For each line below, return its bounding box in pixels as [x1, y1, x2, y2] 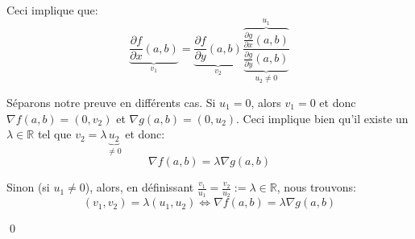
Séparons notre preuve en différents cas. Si [6, 94, 216, 110]
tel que [37, 126, 72, 142]
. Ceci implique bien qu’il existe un [236, 109, 409, 126]
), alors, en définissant [85, 179, 194, 196]
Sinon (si [6, 179, 50, 196]
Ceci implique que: [6, 2, 98, 18]
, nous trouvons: [276, 179, 356, 196]
